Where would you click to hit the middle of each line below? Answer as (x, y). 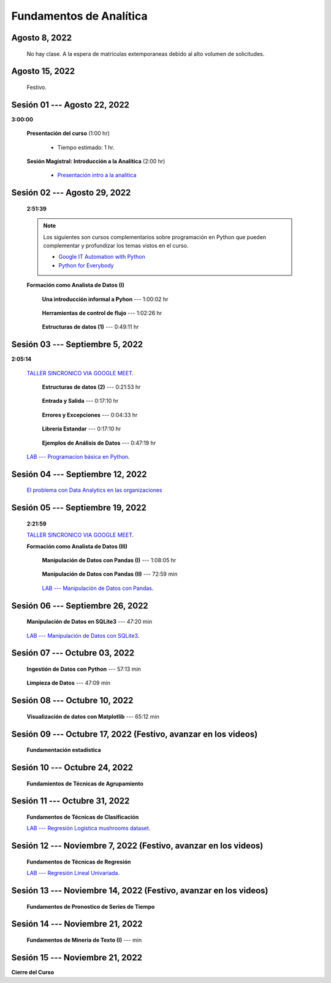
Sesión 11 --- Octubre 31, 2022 (70, 801)
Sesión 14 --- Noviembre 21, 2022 (77, 924)
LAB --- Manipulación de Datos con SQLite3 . (83, 635)
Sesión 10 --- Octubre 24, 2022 (72, 767)
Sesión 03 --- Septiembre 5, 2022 (77, 344)
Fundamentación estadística (64, 750)
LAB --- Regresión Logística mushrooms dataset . (89, 828)
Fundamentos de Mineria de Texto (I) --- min (84, 940)
